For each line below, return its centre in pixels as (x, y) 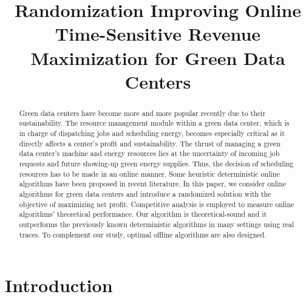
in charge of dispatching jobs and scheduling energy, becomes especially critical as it (152, 133)
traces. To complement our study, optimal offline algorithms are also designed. (143, 234)
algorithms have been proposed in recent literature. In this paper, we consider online (153, 184)
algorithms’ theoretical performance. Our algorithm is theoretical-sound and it (143, 214)
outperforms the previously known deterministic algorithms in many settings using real (157, 224)
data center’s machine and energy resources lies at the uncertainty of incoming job (149, 153)
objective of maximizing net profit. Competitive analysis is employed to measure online (157, 204)
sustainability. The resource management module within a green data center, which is (154, 123)
